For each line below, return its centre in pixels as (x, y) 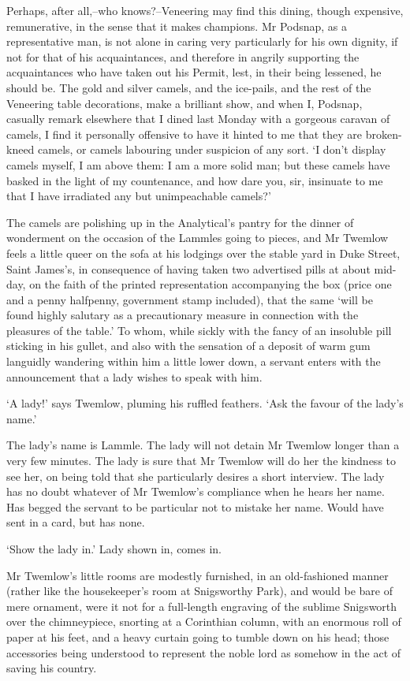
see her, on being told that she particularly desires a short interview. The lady (196, 476)
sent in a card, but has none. (76, 522)
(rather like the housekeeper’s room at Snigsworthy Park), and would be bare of (199, 591)
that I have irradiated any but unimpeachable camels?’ (139, 196)
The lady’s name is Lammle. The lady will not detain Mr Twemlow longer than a (203, 445)
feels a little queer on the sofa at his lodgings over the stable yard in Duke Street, (203, 253)
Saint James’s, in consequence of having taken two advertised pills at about (188, 268)
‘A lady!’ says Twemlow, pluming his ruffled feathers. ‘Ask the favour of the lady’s (205, 403)
